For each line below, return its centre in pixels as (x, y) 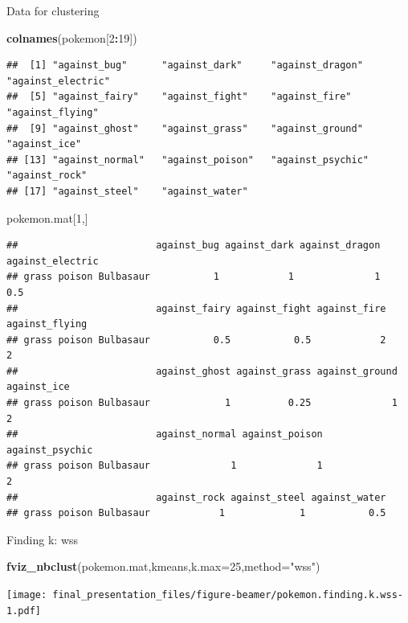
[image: (27, 595)
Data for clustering (53, 10)
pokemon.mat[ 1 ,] (47, 217)
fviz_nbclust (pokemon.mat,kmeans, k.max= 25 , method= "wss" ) (163, 566)
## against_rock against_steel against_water (196, 497)
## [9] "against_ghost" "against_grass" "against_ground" (185, 128)
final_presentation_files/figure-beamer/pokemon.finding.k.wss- (228, 595)
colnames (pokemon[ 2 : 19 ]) (72, 37)
